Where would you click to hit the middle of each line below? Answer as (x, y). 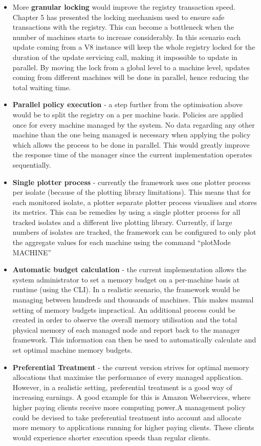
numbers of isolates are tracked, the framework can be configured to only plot (134, 232)
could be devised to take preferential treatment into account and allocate (127, 417)
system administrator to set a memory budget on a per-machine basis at (126, 279)
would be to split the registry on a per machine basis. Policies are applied (128, 114)
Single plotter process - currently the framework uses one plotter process (132, 182)
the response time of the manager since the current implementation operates (132, 155)
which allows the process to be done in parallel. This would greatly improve (131, 144)
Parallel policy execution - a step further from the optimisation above (127, 104)
